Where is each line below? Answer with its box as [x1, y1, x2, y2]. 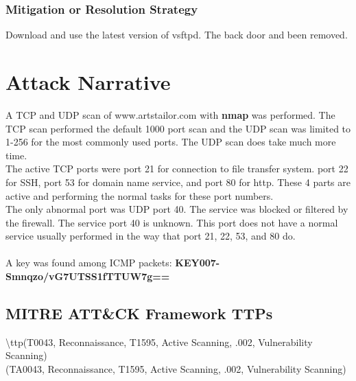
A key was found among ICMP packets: [5, 255, 172, 270]
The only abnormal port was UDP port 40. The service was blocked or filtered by [5, 202, 348, 216]
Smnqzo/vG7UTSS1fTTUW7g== [5, 269, 170, 284]
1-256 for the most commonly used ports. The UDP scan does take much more [5, 135, 336, 149]
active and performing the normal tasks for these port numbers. [5, 188, 274, 203]
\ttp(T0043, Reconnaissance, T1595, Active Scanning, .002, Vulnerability [5, 334, 313, 349]
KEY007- [175, 255, 220, 270]
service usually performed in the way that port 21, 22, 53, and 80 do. [5, 229, 296, 243]
